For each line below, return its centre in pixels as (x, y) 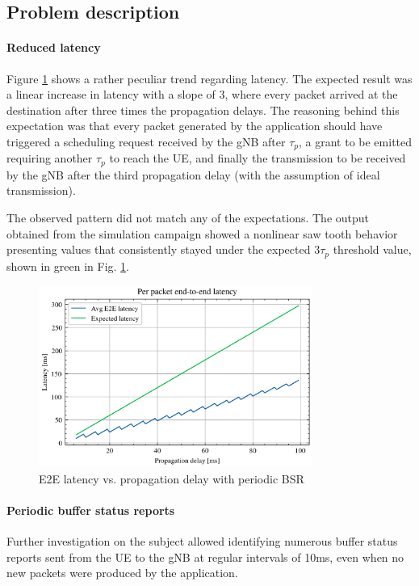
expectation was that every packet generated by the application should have (195, 126)
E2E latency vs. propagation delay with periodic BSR (172, 478)
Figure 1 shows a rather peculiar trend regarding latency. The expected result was (209, 78)
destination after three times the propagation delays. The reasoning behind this (203, 110)
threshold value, (372, 249)
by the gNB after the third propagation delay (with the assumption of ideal (193, 174)
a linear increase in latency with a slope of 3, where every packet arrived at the (202, 94)
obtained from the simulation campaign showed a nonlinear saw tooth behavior (202, 233)
